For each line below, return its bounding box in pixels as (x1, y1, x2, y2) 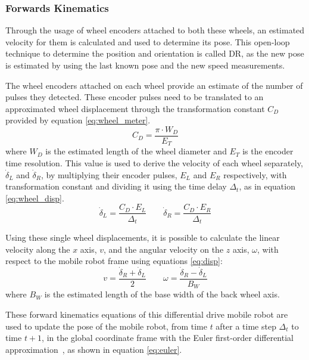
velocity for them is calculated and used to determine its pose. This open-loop (5, 35, 290, 48)
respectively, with (223, 168, 287, 181)
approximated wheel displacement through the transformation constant (5, 102, 265, 114)
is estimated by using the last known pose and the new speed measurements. (5, 59, 285, 71)
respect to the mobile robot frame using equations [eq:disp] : (5, 255, 223, 267)
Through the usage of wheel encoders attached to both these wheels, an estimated (5, 24, 305, 36)
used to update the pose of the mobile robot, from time (5, 319, 207, 332)
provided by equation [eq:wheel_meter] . (5, 114, 151, 126)
